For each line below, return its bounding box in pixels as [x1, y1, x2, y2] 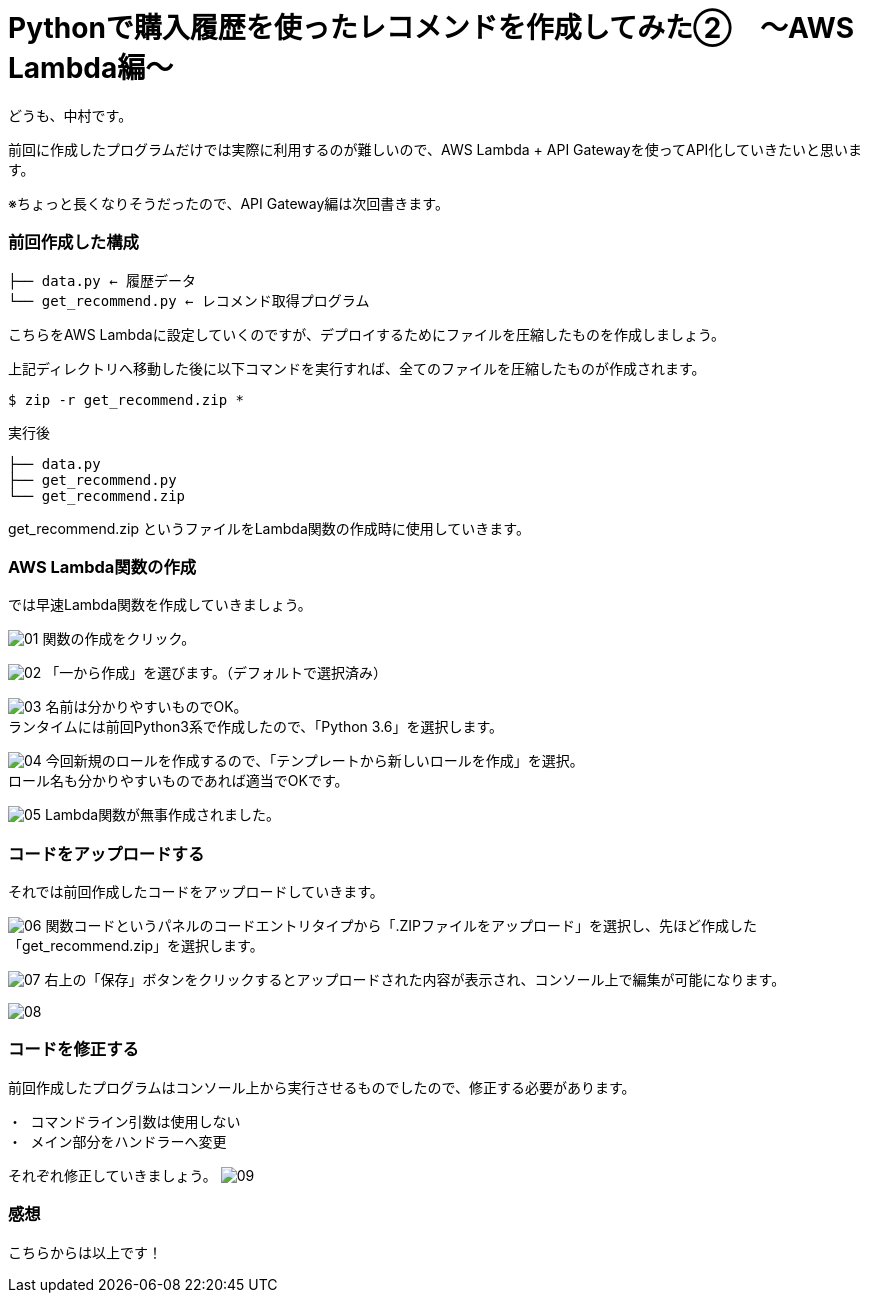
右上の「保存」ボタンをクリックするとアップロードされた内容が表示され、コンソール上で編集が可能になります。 [44, 971, 786, 988]
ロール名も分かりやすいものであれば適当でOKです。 [8, 772, 349, 790]
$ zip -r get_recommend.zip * [8, 391, 245, 408]
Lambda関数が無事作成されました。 [45, 806, 281, 824]
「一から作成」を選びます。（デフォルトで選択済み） [45, 664, 387, 682]
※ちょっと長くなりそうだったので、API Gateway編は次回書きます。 [8, 194, 449, 212]
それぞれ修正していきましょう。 [8, 1166, 217, 1184]
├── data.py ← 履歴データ [8, 272, 197, 289]
